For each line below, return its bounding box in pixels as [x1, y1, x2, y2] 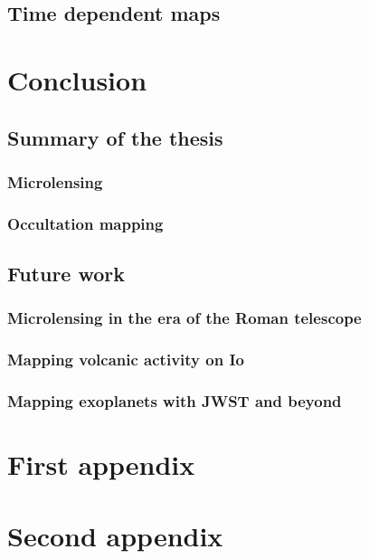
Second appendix [7, 516, 223, 554]
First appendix [7, 446, 195, 483]
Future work [7, 260, 126, 288]
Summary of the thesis [7, 123, 223, 151]
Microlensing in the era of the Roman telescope [7, 307, 362, 329]
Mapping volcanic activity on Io [7, 348, 244, 371]
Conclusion [7, 61, 147, 98]
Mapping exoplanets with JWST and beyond [7, 390, 342, 412]
